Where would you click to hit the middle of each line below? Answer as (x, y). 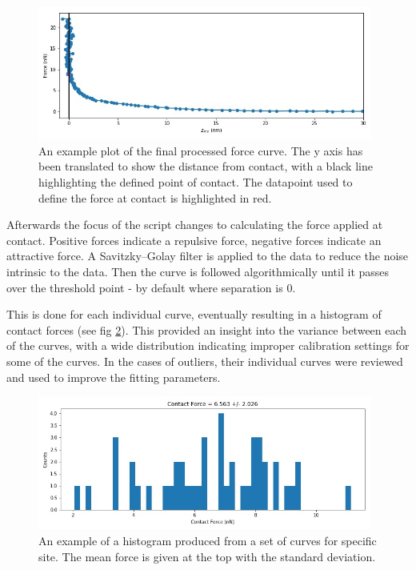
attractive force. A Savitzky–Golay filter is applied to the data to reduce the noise (208, 256)
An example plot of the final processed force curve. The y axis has (201, 150)
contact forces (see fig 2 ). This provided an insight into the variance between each (207, 329)
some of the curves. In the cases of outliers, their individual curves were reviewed (205, 361)
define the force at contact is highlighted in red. (155, 197)
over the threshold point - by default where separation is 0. (151, 287)
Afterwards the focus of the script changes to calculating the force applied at (195, 225)
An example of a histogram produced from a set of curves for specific (208, 541)
